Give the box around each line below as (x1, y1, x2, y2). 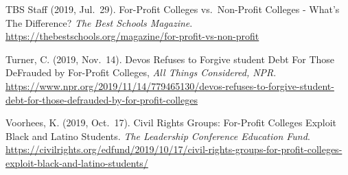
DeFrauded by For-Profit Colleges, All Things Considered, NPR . (5, 65, 277, 80)
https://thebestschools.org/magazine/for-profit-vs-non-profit (5, 29, 259, 43)
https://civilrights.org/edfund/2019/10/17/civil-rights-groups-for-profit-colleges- (5, 142, 343, 156)
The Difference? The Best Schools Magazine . (5, 15, 193, 30)
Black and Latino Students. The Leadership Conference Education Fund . (5, 128, 310, 143)
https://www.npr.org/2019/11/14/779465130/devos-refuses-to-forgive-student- (5, 78, 334, 93)
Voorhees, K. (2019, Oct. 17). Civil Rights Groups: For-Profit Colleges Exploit (5, 115, 337, 130)
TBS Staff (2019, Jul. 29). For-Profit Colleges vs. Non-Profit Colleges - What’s (5, 2, 340, 16)
